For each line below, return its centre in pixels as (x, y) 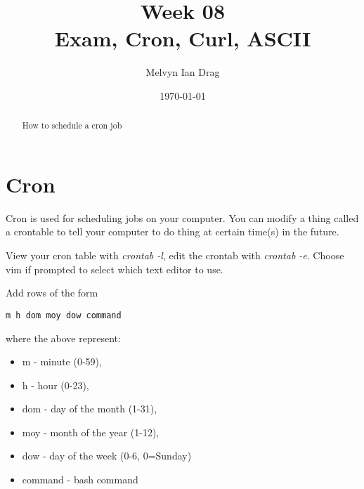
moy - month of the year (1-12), (91, 432)
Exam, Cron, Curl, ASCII (183, 38)
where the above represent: (63, 338)
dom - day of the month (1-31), (90, 409)
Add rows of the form (52, 293)
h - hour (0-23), (56, 385)
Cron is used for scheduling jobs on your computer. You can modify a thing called (182, 217)
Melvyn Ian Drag (183, 72)
